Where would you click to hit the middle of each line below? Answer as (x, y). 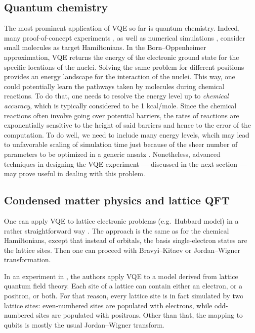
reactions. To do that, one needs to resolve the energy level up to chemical (116, 96)
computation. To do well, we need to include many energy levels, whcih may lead (127, 134)
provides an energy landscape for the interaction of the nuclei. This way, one (120, 76)
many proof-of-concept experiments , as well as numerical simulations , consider (125, 37)
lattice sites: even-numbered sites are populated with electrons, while (108, 305)
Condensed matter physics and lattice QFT (117, 200)
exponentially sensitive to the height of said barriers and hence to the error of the (127, 125)
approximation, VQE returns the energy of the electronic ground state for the (122, 57)
